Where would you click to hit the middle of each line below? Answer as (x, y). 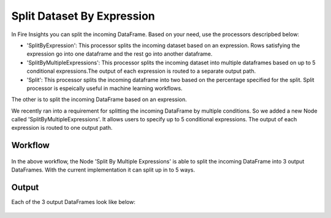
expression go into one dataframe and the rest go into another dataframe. (120, 54)
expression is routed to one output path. (62, 128)
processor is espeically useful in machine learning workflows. (105, 88)
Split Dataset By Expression (83, 16)
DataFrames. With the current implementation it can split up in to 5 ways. (103, 170)
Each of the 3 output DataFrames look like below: (74, 202)
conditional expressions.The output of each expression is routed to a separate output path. (141, 71)
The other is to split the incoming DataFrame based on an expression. (99, 100)
